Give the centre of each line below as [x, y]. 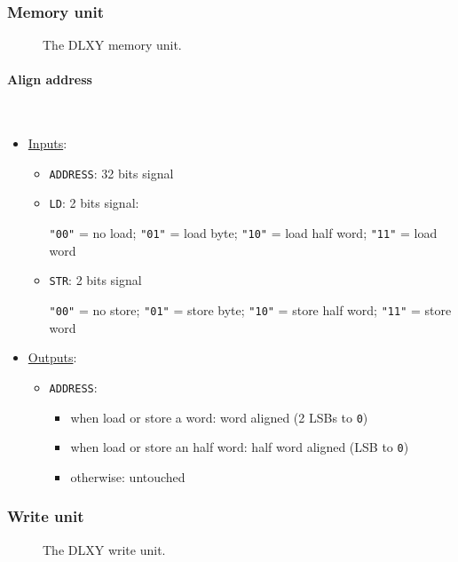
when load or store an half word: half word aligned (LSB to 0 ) [240, 447]
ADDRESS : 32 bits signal [111, 173]
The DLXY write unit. [104, 549]
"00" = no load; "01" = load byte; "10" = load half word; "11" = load [243, 233]
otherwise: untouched [128, 476]
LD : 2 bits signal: [94, 203]
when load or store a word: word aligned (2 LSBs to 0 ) [219, 417]
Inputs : [47, 143]
